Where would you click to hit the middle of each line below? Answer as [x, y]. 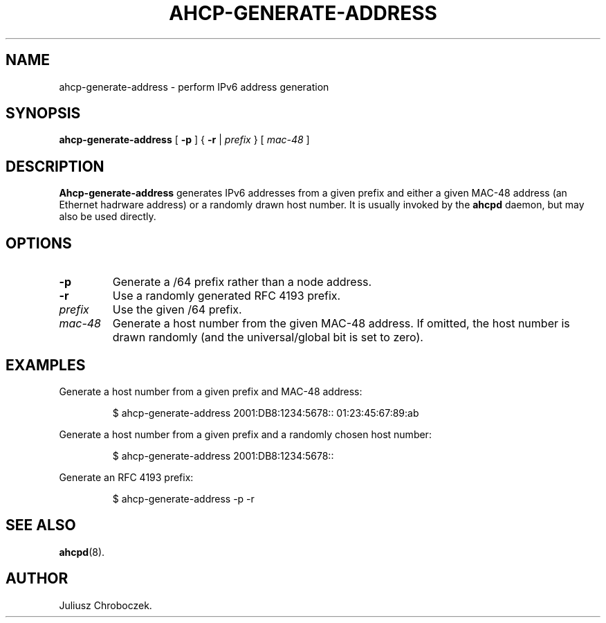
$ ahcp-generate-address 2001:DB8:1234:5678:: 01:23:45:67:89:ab [266, 413]
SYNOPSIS [43, 114]
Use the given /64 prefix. [177, 310]
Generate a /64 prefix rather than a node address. [242, 282]
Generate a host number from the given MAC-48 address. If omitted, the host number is [341, 324]
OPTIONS [39, 243]
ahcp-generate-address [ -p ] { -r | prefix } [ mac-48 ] [184, 140]
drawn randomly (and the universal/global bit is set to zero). [268, 337]
